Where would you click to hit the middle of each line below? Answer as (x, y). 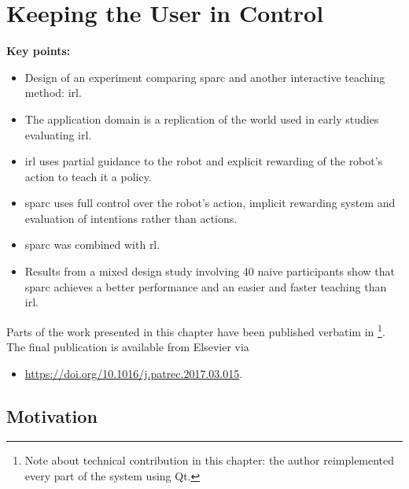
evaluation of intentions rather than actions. (131, 218)
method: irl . (53, 93)
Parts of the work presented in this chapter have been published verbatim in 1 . (196, 330)
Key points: (39, 51)
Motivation (52, 415)
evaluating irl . (58, 134)
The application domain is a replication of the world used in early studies (202, 119)
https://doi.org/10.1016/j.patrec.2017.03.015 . (134, 373)
